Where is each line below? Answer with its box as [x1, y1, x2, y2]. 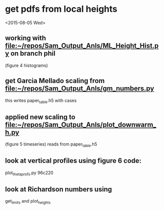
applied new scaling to [5, 113, 76, 121]
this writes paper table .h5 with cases [5, 97, 77, 104]
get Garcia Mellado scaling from [5, 77, 105, 85]
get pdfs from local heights [5, 3, 118, 15]
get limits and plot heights [5, 198, 51, 205]
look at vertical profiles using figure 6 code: [5, 156, 141, 165]
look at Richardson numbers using [5, 185, 112, 193]
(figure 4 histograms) [5, 62, 48, 68]
